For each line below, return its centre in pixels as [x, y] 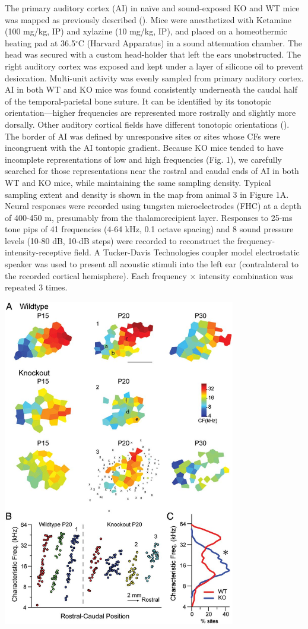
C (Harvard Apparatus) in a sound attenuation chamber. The [190, 42]
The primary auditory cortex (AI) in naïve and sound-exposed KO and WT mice [152, 8]
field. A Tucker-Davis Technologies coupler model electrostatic [187, 252]
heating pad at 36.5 [40, 42]
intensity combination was [246, 275]
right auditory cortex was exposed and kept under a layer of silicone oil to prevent [154, 66]
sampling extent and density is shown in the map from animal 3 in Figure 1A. [147, 194]
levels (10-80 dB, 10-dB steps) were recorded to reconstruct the [120, 240]
